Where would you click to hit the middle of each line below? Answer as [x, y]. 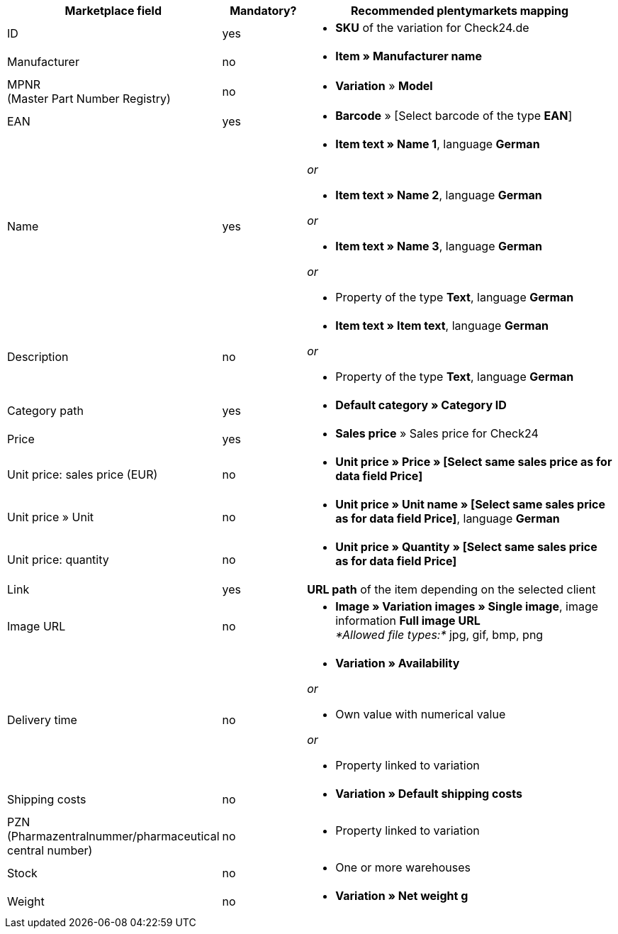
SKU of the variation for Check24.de [432, 28]
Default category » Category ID [421, 405]
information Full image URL [408, 621]
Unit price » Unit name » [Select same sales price [471, 504]
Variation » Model [384, 86]
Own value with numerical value [421, 714]
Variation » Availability [398, 663]
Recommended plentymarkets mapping [460, 11]
